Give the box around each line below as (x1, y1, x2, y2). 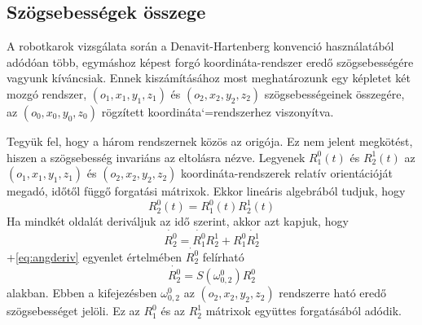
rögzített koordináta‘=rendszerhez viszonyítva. (101, 103, 334, 120)
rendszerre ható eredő (279, 284, 387, 301)
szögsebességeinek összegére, (264, 85, 405, 102)
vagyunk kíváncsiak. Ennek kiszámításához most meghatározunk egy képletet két (7, 69, 411, 86)
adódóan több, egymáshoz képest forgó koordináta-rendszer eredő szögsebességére (7, 53, 414, 70)
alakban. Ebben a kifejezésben (7, 284, 157, 301)
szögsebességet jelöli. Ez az (7, 302, 140, 319)
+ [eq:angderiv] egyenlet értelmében (7, 248, 182, 265)
